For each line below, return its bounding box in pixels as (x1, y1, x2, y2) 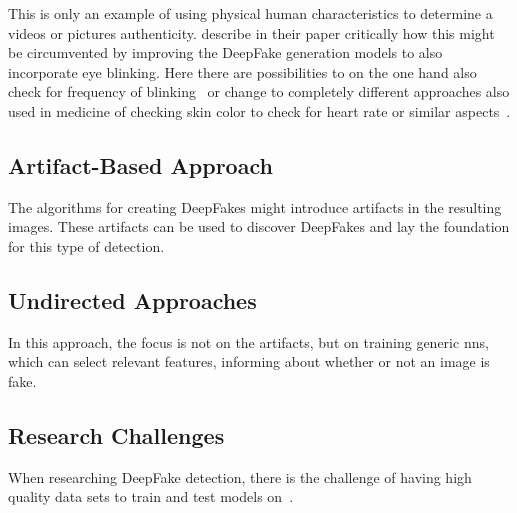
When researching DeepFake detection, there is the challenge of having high (8, 466, 472, 487)
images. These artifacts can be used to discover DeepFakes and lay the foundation (8, 216, 510, 237)
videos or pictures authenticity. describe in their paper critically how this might (8, 22, 495, 43)
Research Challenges (8, 419, 225, 450)
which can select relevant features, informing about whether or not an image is (8, 351, 490, 372)
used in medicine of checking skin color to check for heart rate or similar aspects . (8, 100, 511, 121)
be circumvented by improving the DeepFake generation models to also (8, 42, 443, 63)
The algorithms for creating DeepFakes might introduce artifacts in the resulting (8, 196, 502, 217)
